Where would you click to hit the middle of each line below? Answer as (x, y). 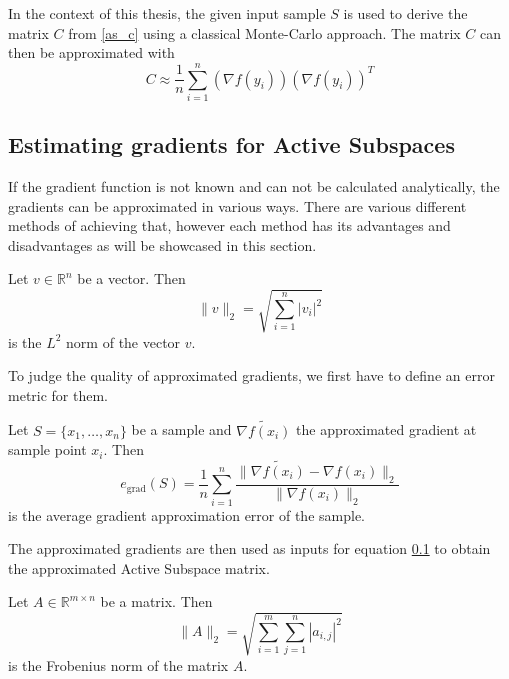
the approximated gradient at (386, 429)
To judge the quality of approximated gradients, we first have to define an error (251, 375)
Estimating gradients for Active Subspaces (231, 144)
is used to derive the (405, 13)
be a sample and (181, 429)
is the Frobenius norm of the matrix (118, 664)
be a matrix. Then (156, 601)
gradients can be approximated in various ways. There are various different (237, 205)
